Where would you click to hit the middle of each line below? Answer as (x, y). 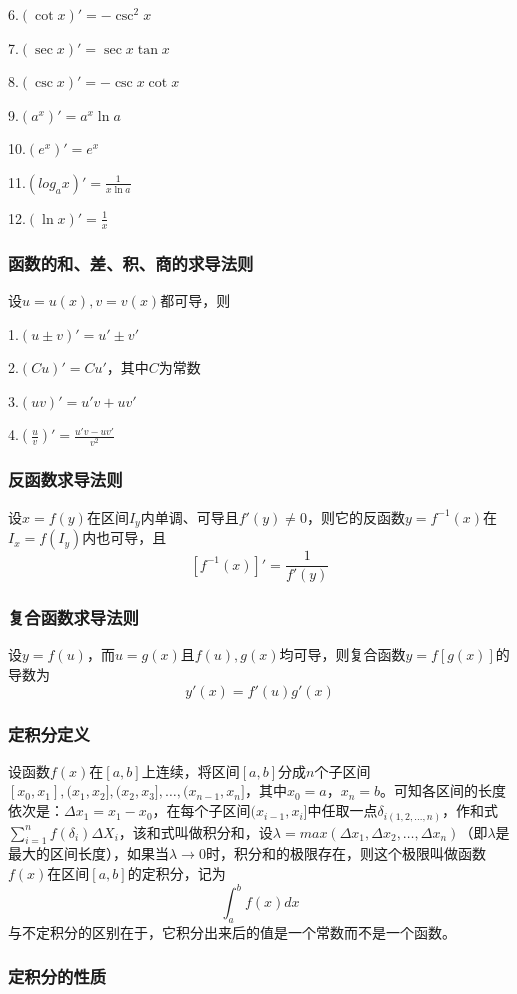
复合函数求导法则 (73, 617)
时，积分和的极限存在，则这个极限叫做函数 (345, 853)
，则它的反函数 (355, 516)
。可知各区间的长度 (443, 790)
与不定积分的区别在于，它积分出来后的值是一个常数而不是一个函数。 (232, 931)
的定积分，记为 (176, 872)
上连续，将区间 (190, 770)
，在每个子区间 (201, 810)
